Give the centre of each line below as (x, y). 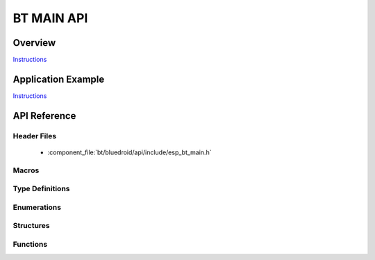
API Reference (44, 116)
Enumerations (37, 207)
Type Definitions (41, 189)
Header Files (35, 136)
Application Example (59, 79)
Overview (34, 43)
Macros (26, 170)
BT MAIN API (50, 18)
